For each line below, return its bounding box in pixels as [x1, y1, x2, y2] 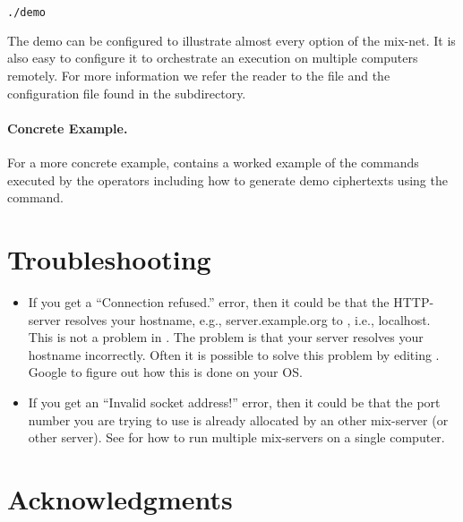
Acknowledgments [7, 480, 233, 517]
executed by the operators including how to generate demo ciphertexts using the [7, 170, 448, 189]
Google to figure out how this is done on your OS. [28, 363, 303, 381]
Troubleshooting [7, 241, 211, 278]
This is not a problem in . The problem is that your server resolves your [28, 328, 424, 347]
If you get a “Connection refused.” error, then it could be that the [28, 292, 390, 311]
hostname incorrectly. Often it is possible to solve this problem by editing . [28, 345, 440, 364]
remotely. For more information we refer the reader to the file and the [7, 66, 390, 85]
